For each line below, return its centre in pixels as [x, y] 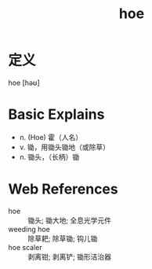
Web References [63, 189]
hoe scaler [25, 247]
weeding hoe [29, 229]
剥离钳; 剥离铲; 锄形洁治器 [70, 256]
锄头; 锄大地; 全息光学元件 [70, 220]
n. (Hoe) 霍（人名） [51, 137]
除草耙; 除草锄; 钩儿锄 [63, 238]
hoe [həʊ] [24, 83]
